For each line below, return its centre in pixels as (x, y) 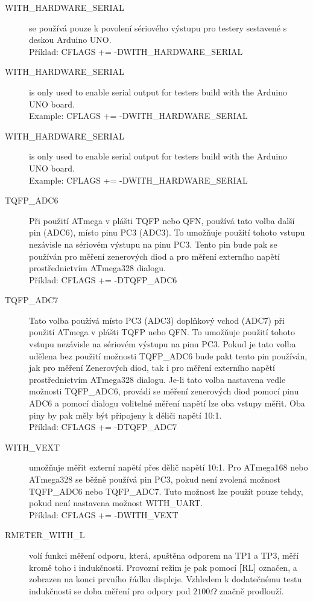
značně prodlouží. (251, 590)
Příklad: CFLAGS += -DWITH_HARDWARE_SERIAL (136, 51)
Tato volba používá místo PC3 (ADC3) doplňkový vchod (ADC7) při (157, 320)
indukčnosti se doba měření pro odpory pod (110, 590)
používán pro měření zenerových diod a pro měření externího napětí (154, 256)
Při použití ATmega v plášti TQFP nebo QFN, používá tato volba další (162, 220)
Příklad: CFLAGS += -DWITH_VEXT (104, 514)
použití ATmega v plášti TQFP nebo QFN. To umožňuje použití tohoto (162, 332)
